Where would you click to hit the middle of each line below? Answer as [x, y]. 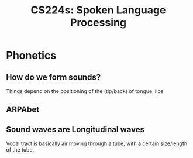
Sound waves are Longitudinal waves [75, 129]
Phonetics [31, 56]
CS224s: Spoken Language [98, 10]
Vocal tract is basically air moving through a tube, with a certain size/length [97, 143]
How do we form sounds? [54, 77]
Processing [98, 23]
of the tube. [20, 150]
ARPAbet [23, 110]
